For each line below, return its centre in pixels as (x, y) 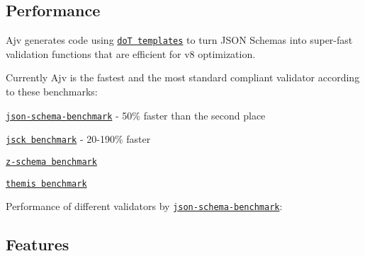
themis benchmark (46, 184)
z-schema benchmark (51, 162)
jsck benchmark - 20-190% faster (78, 139)
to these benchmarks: (52, 92)
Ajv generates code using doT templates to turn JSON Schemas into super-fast (179, 40)
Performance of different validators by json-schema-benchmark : (144, 206)
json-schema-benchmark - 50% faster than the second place (136, 115)
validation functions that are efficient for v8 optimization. (131, 53)
